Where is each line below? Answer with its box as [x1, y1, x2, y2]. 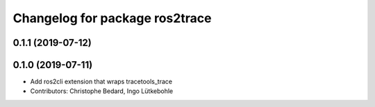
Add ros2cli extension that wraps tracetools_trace [30, 77, 173, 86]
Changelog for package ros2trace [12, 10, 212, 26]
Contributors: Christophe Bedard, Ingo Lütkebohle [30, 87, 174, 95]
